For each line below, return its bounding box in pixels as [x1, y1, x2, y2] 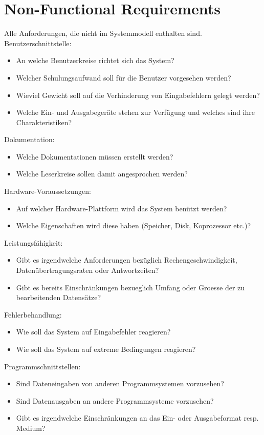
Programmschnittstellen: [4, 361, 81, 371]
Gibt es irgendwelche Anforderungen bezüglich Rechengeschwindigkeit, [16, 254, 237, 265]
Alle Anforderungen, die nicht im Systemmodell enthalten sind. [4, 28, 202, 38]
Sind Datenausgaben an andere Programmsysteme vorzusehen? [16, 395, 214, 406]
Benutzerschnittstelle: [4, 37, 72, 48]
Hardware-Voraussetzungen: [4, 186, 91, 196]
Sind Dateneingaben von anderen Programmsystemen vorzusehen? [16, 378, 224, 389]
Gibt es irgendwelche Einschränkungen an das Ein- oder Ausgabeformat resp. [16, 412, 259, 423]
